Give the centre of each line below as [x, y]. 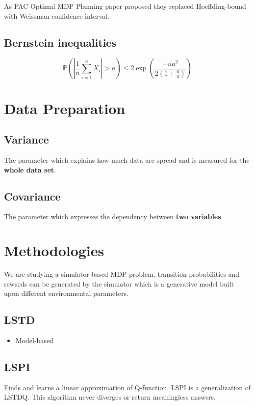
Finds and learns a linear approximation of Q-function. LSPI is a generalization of [127, 387]
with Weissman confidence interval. [57, 15]
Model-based [34, 340]
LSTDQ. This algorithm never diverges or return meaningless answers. [110, 397]
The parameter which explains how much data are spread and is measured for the [127, 159]
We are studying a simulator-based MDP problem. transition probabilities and [122, 274]
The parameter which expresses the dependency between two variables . [114, 217]
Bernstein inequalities [60, 42]
